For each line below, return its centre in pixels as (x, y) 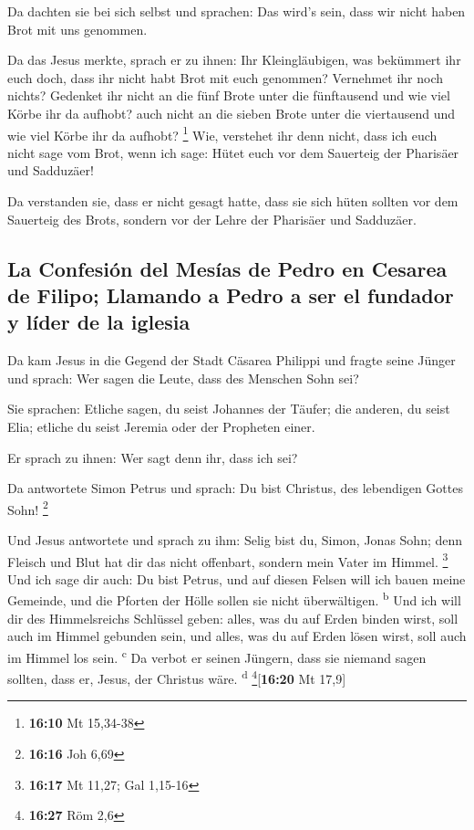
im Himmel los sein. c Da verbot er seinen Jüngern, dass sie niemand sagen (217, 656)
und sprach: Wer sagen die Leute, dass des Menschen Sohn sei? (183, 378)
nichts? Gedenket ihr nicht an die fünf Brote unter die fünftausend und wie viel (229, 95)
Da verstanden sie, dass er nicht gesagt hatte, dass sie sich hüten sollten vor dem (233, 201)
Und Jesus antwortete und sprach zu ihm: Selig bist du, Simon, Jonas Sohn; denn (235, 539)
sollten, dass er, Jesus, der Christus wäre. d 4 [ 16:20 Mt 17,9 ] (177, 677)
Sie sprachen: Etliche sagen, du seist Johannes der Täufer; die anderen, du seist (229, 409)
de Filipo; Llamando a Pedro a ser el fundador (231, 294)
